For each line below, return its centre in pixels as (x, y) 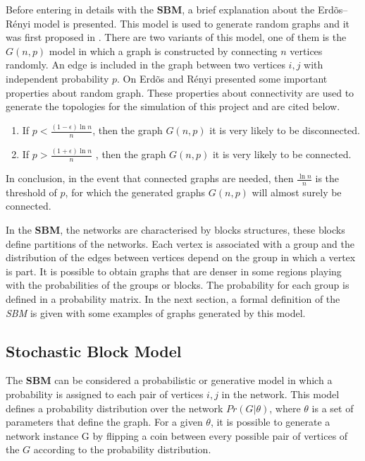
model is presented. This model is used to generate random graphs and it (192, 23)
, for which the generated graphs (135, 192)
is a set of (333, 408)
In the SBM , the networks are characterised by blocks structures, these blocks (175, 230)
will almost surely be (297, 192)
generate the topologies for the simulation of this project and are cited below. (173, 106)
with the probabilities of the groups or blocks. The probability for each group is (178, 285)
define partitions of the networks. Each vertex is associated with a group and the (180, 243)
